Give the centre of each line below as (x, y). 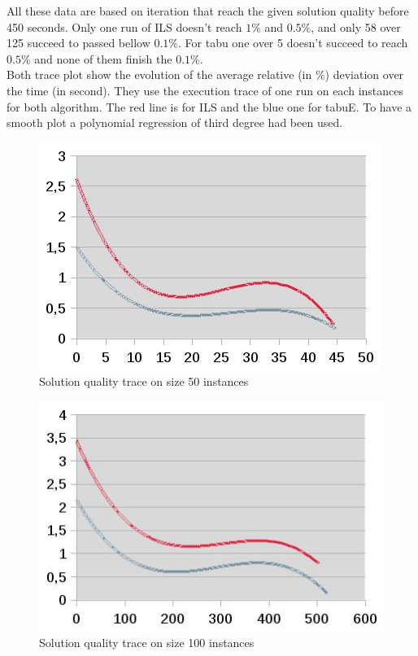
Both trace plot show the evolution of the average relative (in (159, 74)
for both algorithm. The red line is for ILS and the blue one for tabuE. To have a (209, 106)
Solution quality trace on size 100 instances (147, 643)
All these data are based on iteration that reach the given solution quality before (208, 11)
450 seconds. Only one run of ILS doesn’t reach (124, 26)
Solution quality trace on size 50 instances (144, 381)
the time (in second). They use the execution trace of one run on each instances (205, 90)
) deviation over (364, 74)
